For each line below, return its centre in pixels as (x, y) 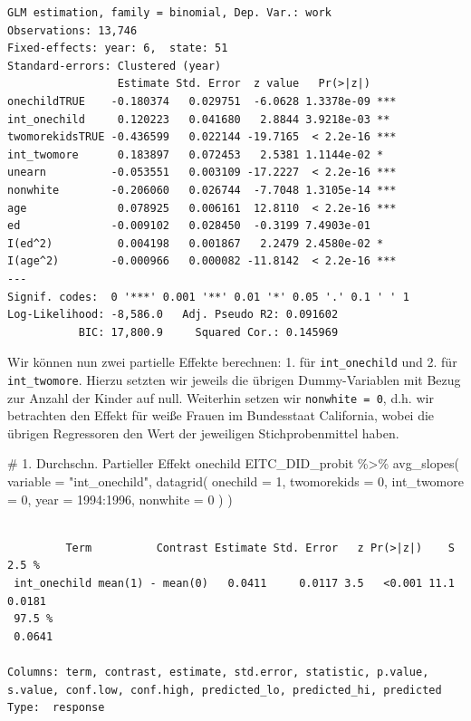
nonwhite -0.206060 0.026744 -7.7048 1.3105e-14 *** (202, 190)
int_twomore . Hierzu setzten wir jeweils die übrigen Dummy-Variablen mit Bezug (234, 379)
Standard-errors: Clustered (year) (115, 66)
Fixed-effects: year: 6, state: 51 (118, 48)
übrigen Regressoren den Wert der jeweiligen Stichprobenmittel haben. (203, 433)
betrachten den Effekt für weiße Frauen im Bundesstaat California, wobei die (221, 415)
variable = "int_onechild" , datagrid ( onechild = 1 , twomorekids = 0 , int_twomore (235, 481)
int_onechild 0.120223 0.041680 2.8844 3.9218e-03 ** (199, 119)
